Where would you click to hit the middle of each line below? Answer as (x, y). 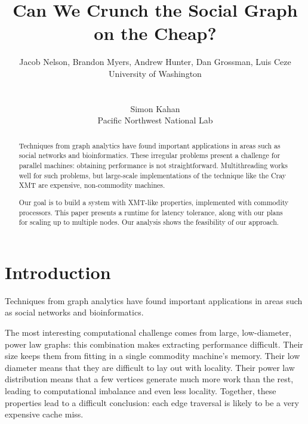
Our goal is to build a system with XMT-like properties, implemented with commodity (154, 202)
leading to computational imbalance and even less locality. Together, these (141, 390)
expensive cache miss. (44, 414)
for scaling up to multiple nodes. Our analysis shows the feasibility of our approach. (149, 222)
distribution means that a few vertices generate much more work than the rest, (149, 379)
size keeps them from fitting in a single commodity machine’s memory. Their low (153, 356)
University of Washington (155, 73)
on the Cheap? (155, 33)
